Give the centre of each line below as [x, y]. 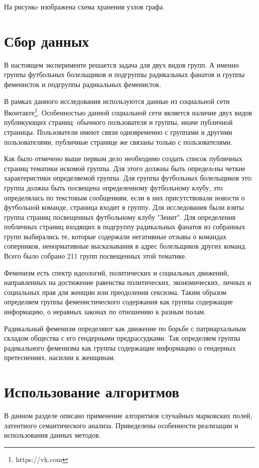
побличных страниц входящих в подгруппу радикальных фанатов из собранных [125, 227]
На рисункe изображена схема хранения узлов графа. [84, 6]
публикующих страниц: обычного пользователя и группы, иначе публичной [119, 122]
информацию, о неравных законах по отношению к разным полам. [105, 312]
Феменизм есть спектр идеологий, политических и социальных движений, [117, 272]
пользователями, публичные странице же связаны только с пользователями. [118, 141]
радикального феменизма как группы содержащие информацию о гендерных [120, 347]
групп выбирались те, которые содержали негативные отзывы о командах [115, 236]
